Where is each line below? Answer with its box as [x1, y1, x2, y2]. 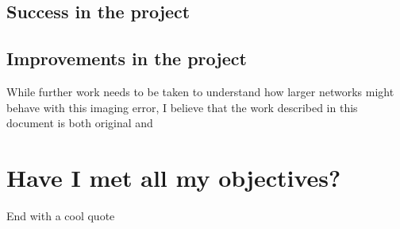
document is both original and [6, 114, 153, 131]
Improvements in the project [6, 46, 247, 71]
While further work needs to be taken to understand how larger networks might [6, 83, 394, 99]
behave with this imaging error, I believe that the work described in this [6, 99, 358, 115]
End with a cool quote [6, 207, 115, 223]
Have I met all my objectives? [6, 161, 341, 193]
